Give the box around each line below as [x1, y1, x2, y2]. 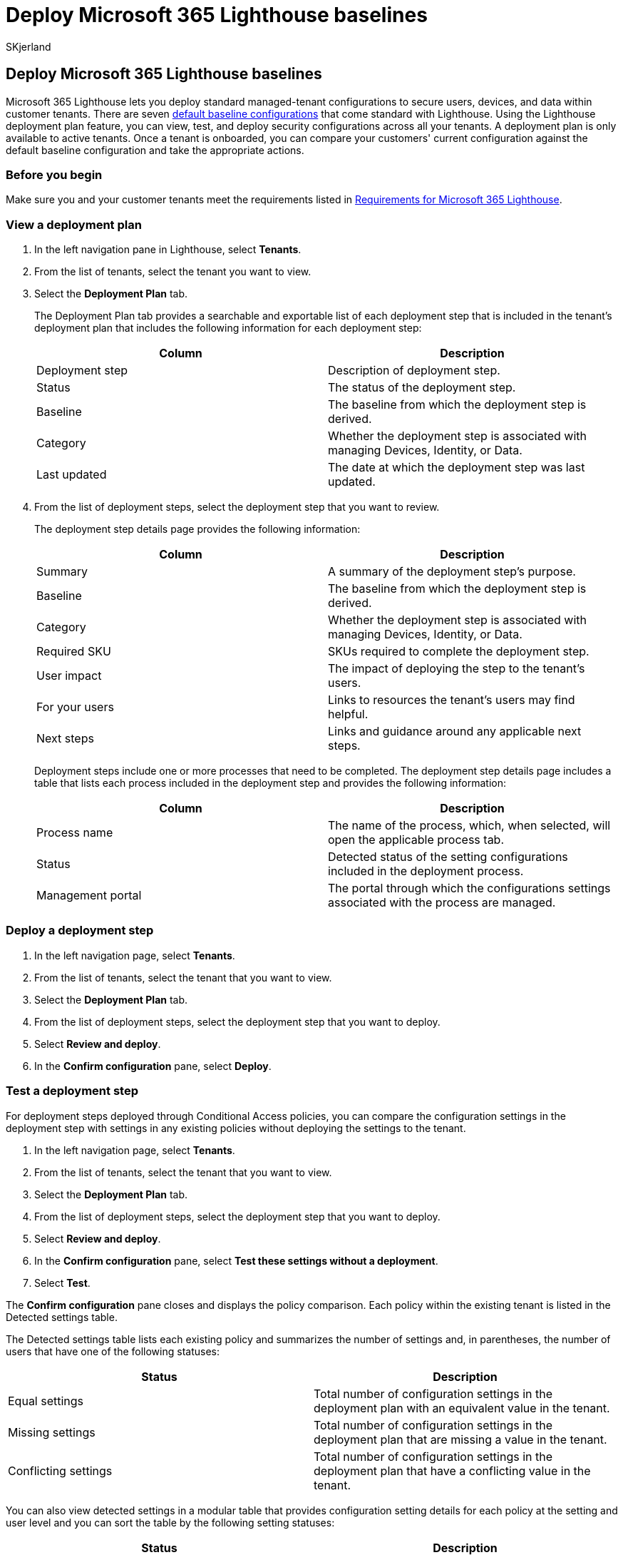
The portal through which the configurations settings [328, 881, 611, 896]
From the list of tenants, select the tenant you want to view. [34, 265, 311, 278]
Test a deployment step [6, 1084, 138, 1098]
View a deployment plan [6, 217, 142, 232]
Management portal [36, 888, 142, 903]
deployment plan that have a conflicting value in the [314, 1463, 591, 1478]
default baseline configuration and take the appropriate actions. [6, 143, 304, 156]
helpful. [328, 707, 369, 722]
